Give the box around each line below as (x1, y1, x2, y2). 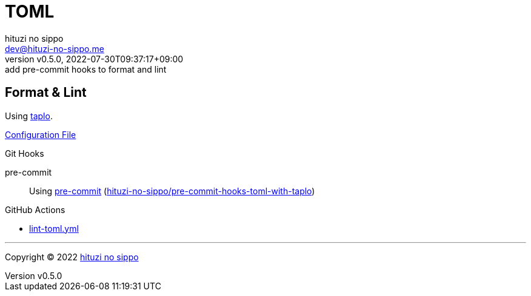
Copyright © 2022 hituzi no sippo (5, 251, 139, 262)
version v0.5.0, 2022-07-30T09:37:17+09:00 (5, 53, 184, 64)
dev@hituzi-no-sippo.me (5, 43, 104, 54)
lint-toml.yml (29, 223, 79, 234)
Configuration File (5, 129, 76, 140)
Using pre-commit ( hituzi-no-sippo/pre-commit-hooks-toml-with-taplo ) (29, 185, 315, 196)
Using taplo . (5, 110, 53, 121)
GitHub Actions (5, 204, 65, 215)
